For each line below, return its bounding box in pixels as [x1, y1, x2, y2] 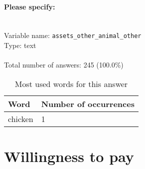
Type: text [4, 40, 36, 50]
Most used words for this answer [14, 77, 128, 89]
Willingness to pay [4, 146, 134, 166]
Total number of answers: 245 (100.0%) [4, 59, 124, 70]
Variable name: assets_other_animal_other [4, 30, 142, 40]
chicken [8, 112, 33, 124]
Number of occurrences [41, 97, 135, 109]
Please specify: [4, 1, 55, 11]
